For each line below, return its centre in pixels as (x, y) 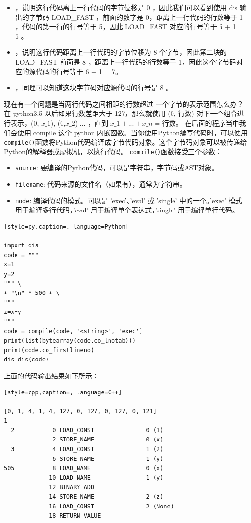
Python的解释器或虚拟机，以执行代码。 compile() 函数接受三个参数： (113, 151)
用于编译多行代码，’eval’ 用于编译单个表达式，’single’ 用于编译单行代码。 (127, 210)
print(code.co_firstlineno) (49, 350)
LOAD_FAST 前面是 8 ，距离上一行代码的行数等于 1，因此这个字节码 (126, 61)
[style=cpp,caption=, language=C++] (63, 392)
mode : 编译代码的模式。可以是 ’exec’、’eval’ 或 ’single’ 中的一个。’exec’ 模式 (129, 200)
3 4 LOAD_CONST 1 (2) (87, 449)
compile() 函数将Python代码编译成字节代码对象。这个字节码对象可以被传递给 (125, 142)
